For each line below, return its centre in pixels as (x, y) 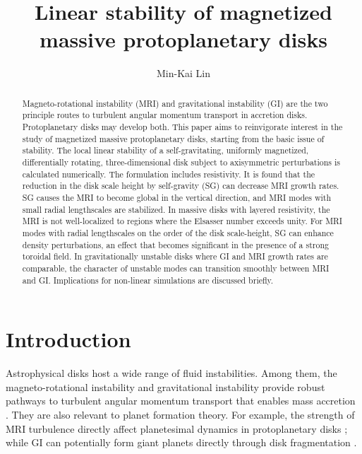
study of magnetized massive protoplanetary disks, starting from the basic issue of (173, 138)
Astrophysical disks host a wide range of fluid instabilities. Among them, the (171, 373)
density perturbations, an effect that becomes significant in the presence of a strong (175, 244)
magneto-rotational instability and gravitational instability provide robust (165, 386)
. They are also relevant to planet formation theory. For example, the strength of (180, 414)
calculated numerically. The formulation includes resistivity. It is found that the (169, 174)
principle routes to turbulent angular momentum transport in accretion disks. (165, 115)
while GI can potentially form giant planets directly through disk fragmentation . (181, 442)
